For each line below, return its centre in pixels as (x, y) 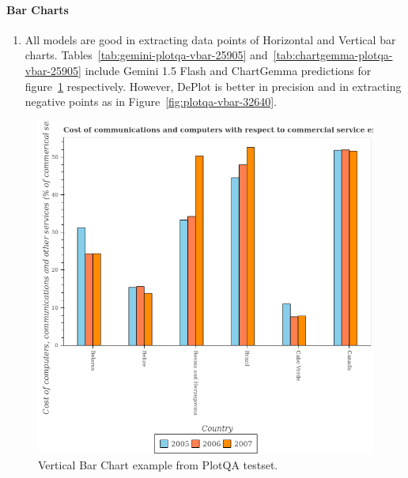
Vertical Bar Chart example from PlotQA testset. (158, 464)
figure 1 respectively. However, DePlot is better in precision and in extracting (213, 86)
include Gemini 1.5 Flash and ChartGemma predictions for (228, 70)
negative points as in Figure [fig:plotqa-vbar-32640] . (151, 102)
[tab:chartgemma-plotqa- (333, 55)
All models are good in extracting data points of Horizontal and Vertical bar (210, 39)
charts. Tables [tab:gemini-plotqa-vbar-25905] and (146, 55)
